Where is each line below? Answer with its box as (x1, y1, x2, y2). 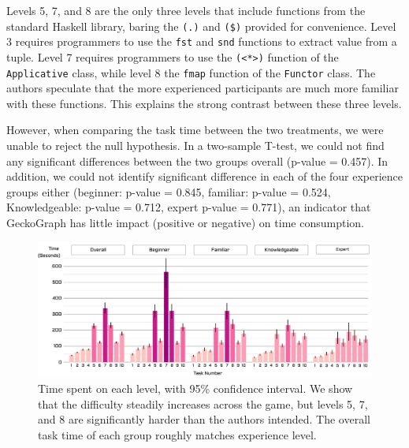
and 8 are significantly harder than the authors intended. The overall (38, 411, 370, 427)
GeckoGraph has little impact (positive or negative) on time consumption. (6, 214, 364, 230)
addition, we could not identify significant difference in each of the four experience (6, 168, 403, 185)
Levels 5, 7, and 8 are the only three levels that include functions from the (6, 2, 366, 18)
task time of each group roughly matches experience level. (38, 426, 317, 442)
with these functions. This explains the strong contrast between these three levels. (6, 95, 402, 111)
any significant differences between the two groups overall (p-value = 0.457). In (6, 152, 389, 169)
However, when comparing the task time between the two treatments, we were (6, 121, 384, 138)
